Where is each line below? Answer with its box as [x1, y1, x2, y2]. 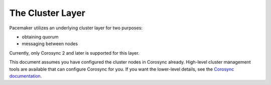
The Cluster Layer [9, 7, 85, 18]
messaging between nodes [22, 41, 78, 47]
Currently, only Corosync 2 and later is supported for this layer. [9, 50, 140, 56]
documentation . [9, 73, 42, 79]
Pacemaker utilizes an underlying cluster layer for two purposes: [9, 25, 143, 31]
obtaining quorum [22, 34, 59, 40]
